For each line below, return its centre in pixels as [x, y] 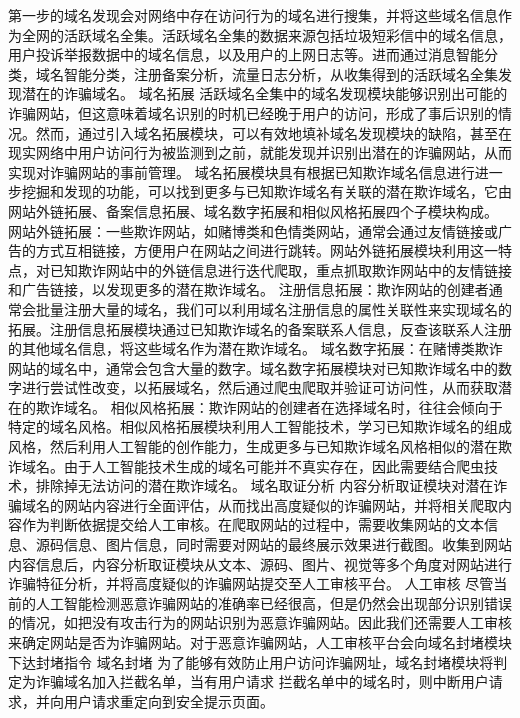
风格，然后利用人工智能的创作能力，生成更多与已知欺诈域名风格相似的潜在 [253, 446]
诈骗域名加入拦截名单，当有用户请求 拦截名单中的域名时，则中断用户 [262, 681]
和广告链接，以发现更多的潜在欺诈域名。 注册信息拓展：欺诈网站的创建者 [248, 289]
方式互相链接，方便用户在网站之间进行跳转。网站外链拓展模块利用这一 [266, 250]
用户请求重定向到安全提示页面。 [168, 700]
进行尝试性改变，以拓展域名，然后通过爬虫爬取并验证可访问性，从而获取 [259, 387]
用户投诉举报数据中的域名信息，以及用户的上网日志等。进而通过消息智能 [246, 54]
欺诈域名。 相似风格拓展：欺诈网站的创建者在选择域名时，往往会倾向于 [269, 406]
